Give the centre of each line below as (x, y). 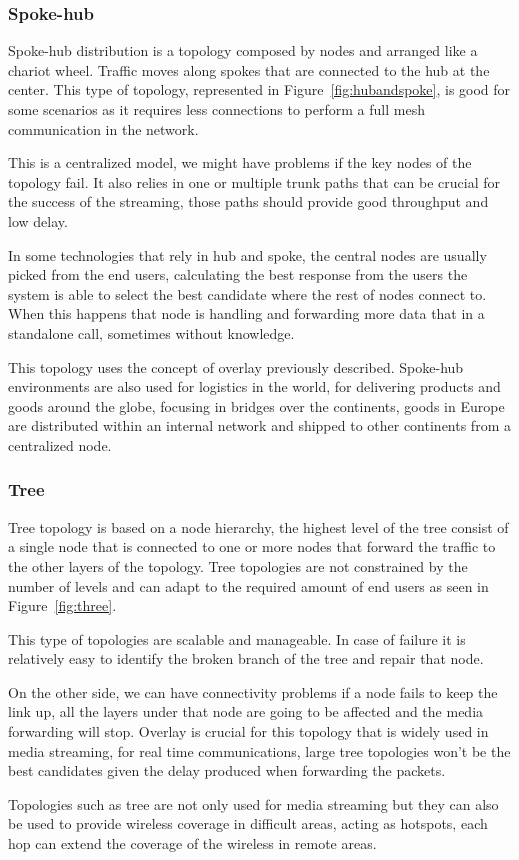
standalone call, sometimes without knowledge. (151, 332)
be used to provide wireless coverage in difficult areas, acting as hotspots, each (248, 823)
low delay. (38, 220)
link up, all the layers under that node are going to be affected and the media (246, 711)
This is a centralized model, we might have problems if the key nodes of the (240, 162)
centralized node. (60, 444)
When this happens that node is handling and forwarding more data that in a (246, 313)
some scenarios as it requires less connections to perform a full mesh (216, 109)
